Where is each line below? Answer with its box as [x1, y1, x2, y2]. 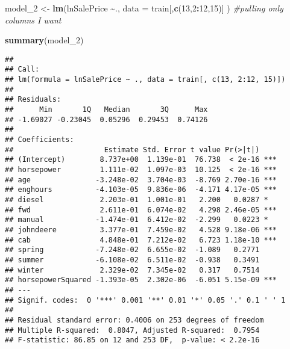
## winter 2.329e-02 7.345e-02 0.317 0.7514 [5, 265, 260, 274]
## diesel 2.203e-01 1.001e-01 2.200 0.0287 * [5, 195, 268, 204]
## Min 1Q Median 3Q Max [5, 105, 208, 114]
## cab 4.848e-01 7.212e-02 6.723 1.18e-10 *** [5, 235, 277, 244]
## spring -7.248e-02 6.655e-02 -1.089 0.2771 [5, 246, 260, 255]
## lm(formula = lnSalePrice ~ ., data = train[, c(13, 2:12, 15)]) [5, 75, 286, 84]
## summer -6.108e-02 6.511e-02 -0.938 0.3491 [5, 255, 260, 264]
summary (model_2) [5, 34, 84, 46]
